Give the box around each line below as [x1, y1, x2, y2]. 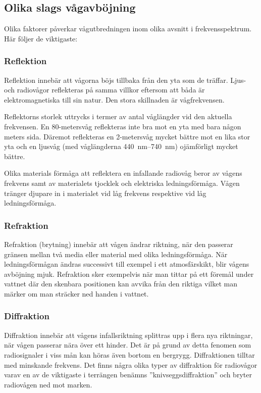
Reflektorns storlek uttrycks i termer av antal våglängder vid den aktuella [4, 111, 232, 122]
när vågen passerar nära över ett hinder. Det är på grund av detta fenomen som [4, 339, 251, 350]
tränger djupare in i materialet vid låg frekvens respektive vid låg [4, 187, 206, 198]
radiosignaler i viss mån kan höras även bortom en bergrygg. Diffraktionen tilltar [4, 349, 255, 360]
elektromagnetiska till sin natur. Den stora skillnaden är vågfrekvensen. [4, 94, 225, 105]
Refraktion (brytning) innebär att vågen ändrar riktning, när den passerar [4, 238, 233, 249]
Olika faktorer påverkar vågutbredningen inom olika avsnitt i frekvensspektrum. [4, 23, 252, 34]
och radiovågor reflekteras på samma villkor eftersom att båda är [4, 84, 205, 95]
